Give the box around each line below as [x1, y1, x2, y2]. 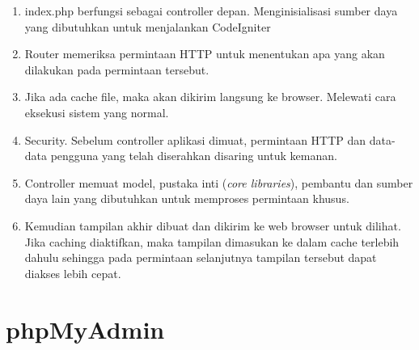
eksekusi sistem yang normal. [24, 103, 169, 120]
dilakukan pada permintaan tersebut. [24, 61, 209, 78]
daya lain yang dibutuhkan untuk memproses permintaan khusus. [24, 190, 349, 207]
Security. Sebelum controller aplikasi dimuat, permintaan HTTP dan [24, 131, 366, 148]
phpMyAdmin [6, 312, 165, 345]
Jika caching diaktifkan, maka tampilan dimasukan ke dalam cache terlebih [24, 233, 400, 250]
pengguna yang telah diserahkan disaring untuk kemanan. [50, 147, 337, 164]
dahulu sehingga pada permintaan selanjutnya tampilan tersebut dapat [24, 249, 377, 266]
